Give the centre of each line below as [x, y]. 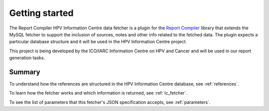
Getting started [41, 13]
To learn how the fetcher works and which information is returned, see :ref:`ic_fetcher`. [98, 93]
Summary [25, 72]
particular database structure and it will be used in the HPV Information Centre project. [98, 42]
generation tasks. [27, 58]
